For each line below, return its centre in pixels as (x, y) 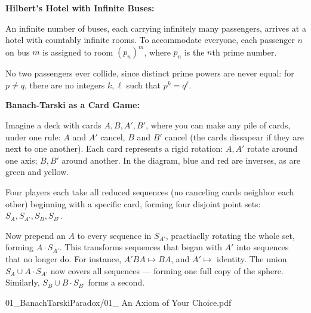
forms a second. (116, 282)
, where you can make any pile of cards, (218, 125)
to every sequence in (114, 235)
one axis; (21, 160)
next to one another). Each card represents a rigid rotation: (114, 148)
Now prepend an (36, 235)
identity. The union (252, 259)
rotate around (272, 148)
